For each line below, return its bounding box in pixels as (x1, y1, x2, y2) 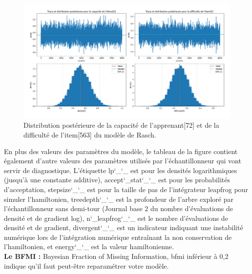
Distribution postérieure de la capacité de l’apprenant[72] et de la (23, 120, 219, 130)
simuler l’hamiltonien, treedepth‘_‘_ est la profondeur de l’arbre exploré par (4, 194, 233, 204)
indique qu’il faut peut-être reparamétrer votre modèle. (4, 260, 169, 271)
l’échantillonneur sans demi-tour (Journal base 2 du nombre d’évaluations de (4, 203, 233, 214)
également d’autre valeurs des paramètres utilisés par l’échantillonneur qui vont (4, 156, 241, 166)
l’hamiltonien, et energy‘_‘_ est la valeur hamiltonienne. (4, 241, 174, 252)
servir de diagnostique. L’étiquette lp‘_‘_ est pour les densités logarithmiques (4, 165, 237, 175)
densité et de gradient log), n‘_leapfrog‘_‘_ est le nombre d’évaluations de (4, 213, 228, 223)
